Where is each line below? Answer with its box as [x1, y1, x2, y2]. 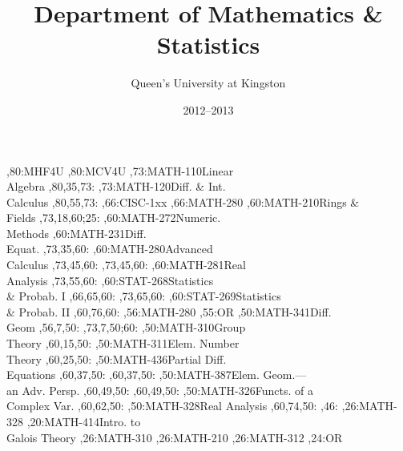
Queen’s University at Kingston [131, 74, 286, 91]
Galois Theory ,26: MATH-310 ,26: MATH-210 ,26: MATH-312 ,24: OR [6, 429, 343, 445]
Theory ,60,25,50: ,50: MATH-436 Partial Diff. [6, 350, 227, 367]
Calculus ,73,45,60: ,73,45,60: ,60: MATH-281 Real [6, 256, 246, 273]
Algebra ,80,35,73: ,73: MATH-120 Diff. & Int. [6, 178, 226, 195]
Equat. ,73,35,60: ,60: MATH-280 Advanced [6, 240, 213, 257]
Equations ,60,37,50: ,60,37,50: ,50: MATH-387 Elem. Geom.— [6, 366, 307, 383]
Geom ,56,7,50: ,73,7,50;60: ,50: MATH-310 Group [6, 319, 246, 336]
